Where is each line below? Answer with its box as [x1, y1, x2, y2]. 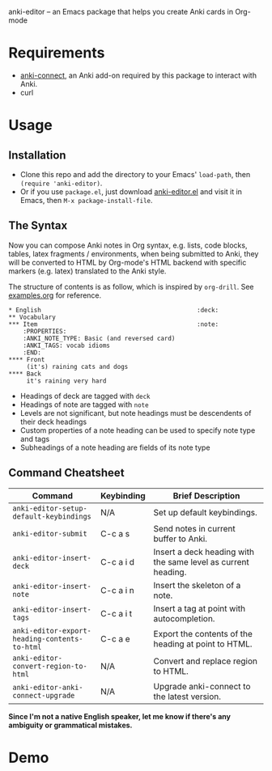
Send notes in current [153, 523, 236, 534]
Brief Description [172, 489, 240, 501]
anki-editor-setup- [12, 503, 87, 513]
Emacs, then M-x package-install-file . [19, 195, 153, 205]
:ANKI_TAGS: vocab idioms [23, 341, 111, 349]
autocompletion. [153, 612, 215, 624]
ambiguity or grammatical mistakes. [8, 720, 133, 730]
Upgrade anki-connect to [153, 680, 251, 692]
